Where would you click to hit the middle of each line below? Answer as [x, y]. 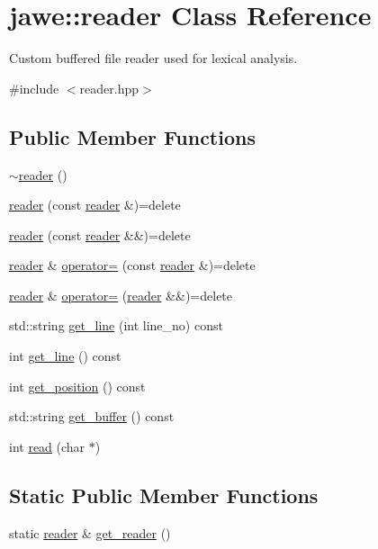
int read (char [47, 446]
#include [34, 88]
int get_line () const [65, 356]
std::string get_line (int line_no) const [116, 325]
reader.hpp [109, 88]
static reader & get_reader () [90, 532]
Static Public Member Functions [164, 495]
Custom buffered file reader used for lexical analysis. [153, 58]
